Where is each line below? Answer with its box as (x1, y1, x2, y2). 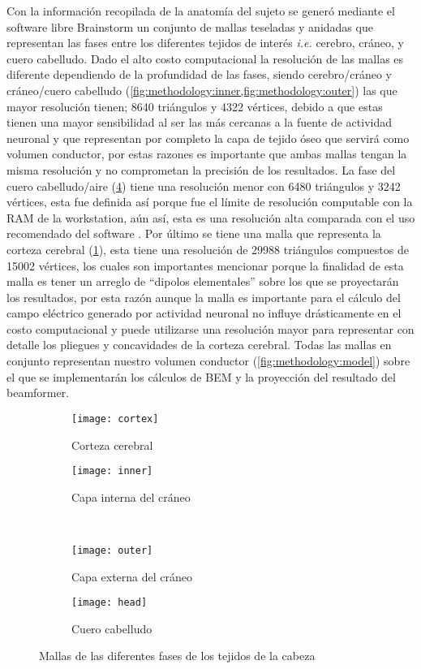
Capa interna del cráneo (71, 488, 191, 505)
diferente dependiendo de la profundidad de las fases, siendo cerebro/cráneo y (6, 66, 392, 83)
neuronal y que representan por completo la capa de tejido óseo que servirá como (6, 129, 410, 146)
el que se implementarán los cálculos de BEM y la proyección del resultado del (6, 368, 396, 385)
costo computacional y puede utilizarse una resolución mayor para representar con (6, 320, 415, 337)
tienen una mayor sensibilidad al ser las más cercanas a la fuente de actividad (6, 114, 392, 131)
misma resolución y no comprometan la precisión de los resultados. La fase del (6, 161, 396, 178)
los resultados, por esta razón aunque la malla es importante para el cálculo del (6, 288, 401, 305)
